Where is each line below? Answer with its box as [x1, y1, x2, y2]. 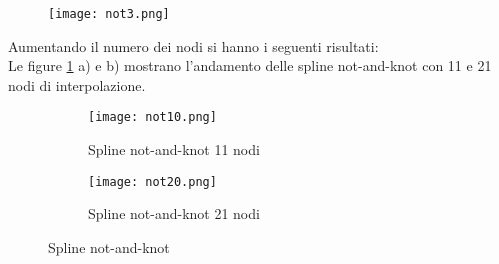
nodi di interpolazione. [8, 74, 146, 95]
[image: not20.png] [88, 174, 217, 189]
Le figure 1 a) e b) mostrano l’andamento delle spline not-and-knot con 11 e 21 [8, 55, 492, 76]
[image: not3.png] [48, 7, 170, 21]
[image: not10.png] [88, 110, 217, 125]
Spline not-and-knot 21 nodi [88, 203, 260, 224]
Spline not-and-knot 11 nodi [88, 139, 260, 160]
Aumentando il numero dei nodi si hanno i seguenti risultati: [8, 35, 379, 56]
